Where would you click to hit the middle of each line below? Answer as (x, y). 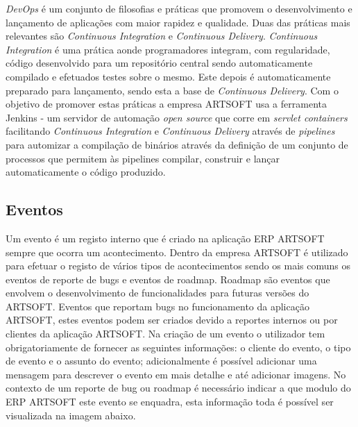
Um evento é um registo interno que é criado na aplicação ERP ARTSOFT (165, 238)
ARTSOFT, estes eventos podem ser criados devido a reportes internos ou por (172, 320)
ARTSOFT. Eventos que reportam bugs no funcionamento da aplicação (157, 306)
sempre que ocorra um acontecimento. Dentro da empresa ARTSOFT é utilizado (177, 252)
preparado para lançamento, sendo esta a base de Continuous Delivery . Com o (172, 90)
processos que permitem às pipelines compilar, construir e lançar (143, 158)
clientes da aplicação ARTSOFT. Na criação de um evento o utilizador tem (165, 334)
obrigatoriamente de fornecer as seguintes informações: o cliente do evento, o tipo (178, 347)
